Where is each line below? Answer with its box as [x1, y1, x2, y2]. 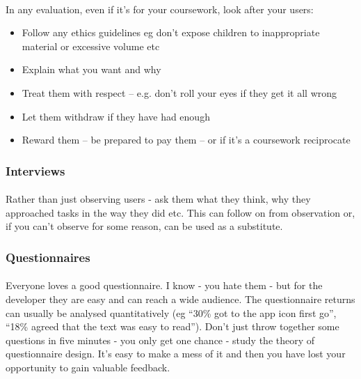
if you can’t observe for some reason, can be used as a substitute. [6, 219, 283, 233]
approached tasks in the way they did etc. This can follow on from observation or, [6, 205, 355, 219]
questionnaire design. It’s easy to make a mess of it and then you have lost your [6, 346, 346, 361]
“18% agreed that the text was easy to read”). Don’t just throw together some [6, 319, 339, 334]
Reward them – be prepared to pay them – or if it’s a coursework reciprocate [22, 132, 351, 147]
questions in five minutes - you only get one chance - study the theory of [6, 332, 315, 347]
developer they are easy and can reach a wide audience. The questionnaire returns [6, 292, 355, 306]
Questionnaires [6, 248, 90, 265]
